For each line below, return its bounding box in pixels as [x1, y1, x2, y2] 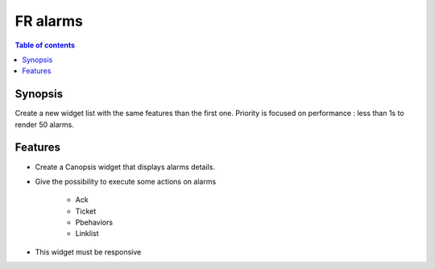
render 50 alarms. [14, 119, 74, 129]
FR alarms [14, 12, 84, 30]
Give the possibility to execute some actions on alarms [35, 176, 217, 186]
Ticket [75, 206, 97, 216]
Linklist [75, 229, 100, 238]
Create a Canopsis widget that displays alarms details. [35, 162, 215, 172]
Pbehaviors [75, 217, 113, 227]
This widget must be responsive [35, 246, 142, 257]
